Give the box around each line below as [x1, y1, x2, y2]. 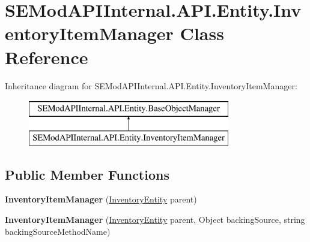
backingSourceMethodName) [5, 225, 111, 237]
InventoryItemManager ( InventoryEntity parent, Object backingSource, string [5, 213, 305, 226]
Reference [5, 44, 88, 69]
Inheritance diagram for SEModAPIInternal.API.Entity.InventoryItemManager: [5, 79, 297, 92]
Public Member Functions [5, 165, 169, 183]
